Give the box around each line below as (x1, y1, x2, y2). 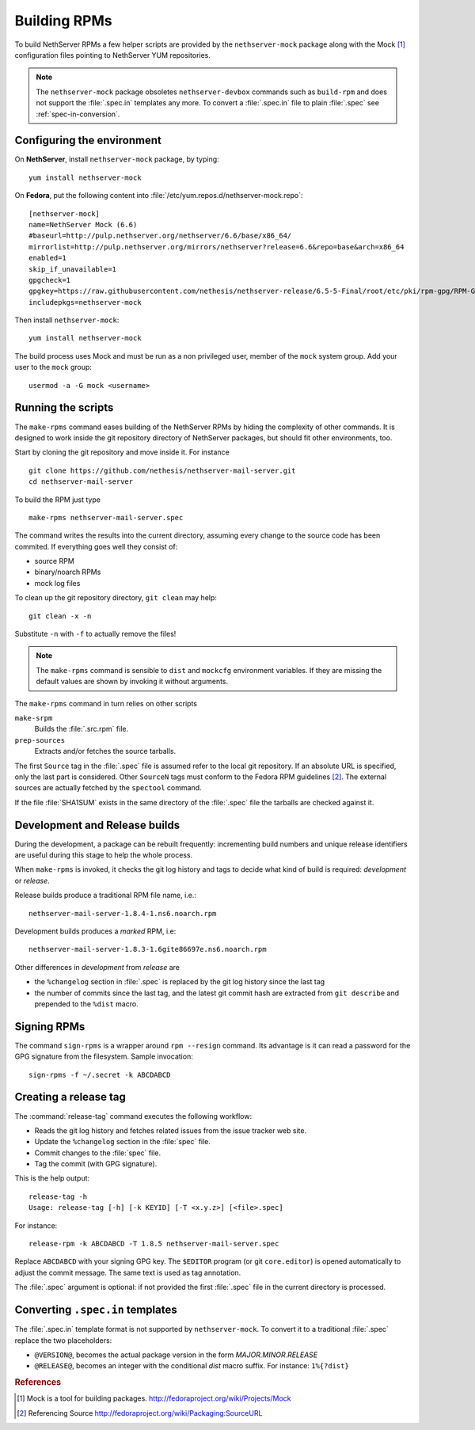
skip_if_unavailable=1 (28, 264, 117, 273)
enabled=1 (28, 253, 66, 263)
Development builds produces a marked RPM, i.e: (14, 926, 177, 936)
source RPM (34, 557, 74, 566)
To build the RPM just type (14, 495, 101, 504)
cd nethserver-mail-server (28, 477, 134, 486)
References (14, 1377, 62, 1388)
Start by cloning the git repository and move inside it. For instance (14, 447, 230, 457)
